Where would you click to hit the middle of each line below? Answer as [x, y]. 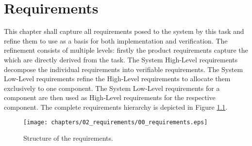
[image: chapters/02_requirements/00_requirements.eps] [116, 123]
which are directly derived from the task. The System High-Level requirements [121, 59]
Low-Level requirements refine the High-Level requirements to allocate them [117, 79]
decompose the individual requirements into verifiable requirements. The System [124, 69]
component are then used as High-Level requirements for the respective [110, 97]
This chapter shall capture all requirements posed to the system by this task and [124, 31]
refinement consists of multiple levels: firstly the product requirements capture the [126, 50]
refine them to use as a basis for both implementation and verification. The [116, 40]
